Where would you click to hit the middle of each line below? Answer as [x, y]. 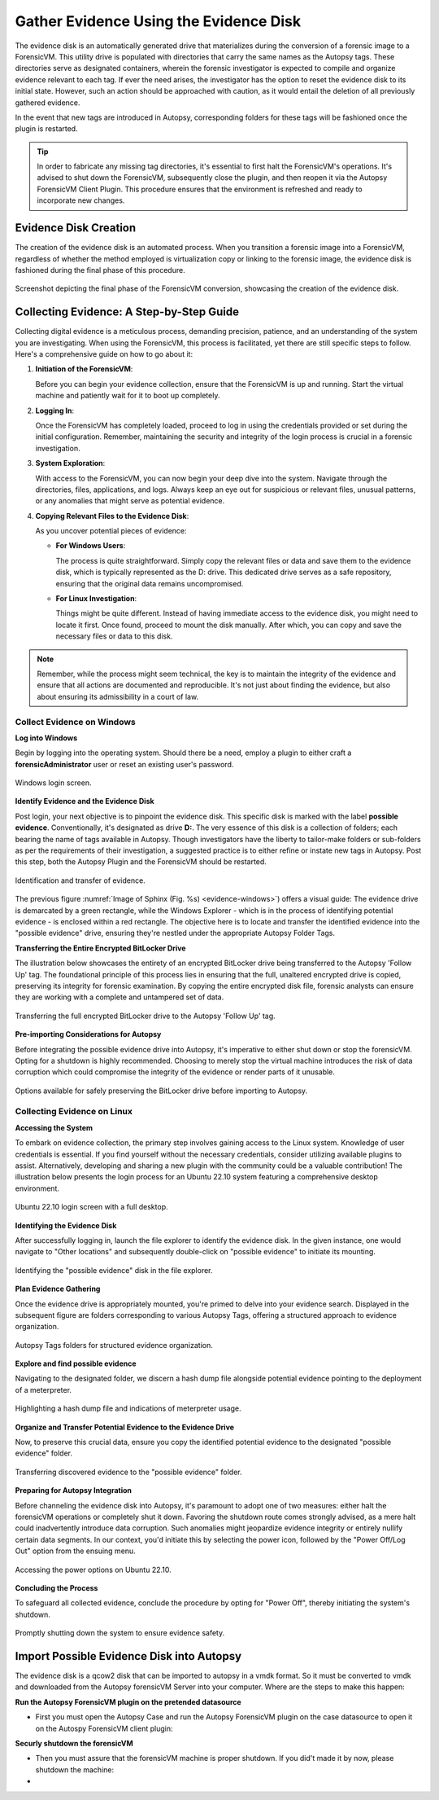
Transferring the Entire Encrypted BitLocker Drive [100, 948]
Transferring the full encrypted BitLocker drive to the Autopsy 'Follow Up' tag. [145, 1016]
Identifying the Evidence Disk [66, 1225]
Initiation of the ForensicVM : [84, 369]
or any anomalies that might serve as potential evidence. [130, 501]
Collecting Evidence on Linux [74, 1112]
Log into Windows [46, 738]
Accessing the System [54, 1127]
